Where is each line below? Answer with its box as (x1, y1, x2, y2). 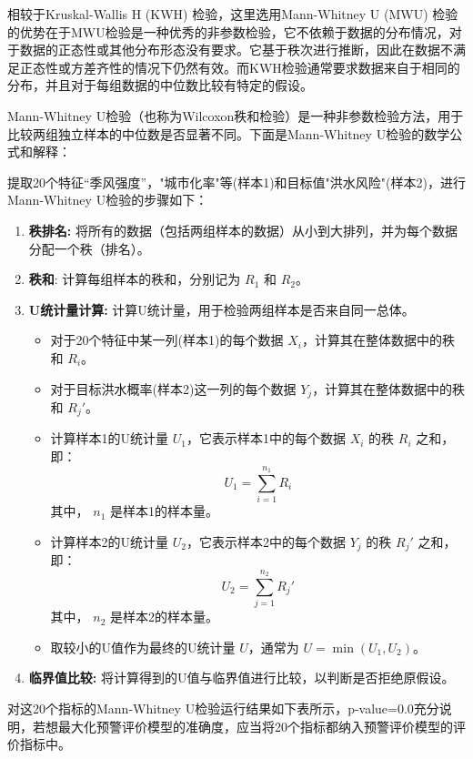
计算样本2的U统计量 (50, 531, 169, 551)
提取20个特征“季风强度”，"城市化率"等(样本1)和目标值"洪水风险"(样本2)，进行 (7, 172, 466, 191)
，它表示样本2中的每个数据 (186, 531, 347, 551)
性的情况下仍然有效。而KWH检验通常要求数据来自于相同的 (108, 57, 460, 76)
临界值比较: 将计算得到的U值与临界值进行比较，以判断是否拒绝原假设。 (28, 668, 455, 687)
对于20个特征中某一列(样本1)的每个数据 (50, 330, 284, 349)
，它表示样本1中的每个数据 (186, 429, 347, 448)
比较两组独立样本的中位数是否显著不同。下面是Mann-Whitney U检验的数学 (7, 124, 450, 143)
